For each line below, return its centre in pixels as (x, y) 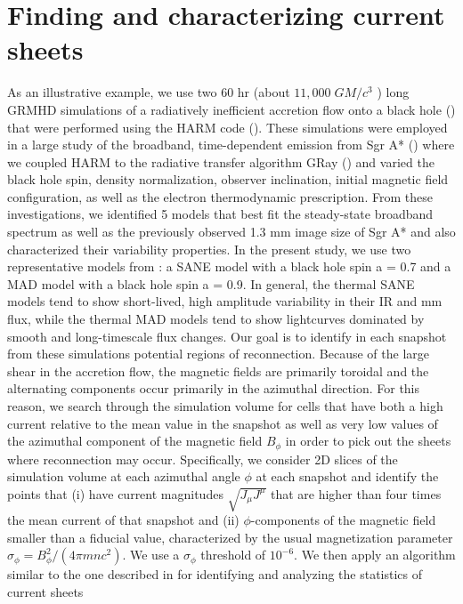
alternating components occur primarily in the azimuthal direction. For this (214, 388)
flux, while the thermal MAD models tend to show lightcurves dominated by (216, 319)
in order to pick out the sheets (368, 441)
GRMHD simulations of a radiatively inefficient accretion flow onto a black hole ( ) (231, 109)
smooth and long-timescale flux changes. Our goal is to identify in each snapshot (227, 336)
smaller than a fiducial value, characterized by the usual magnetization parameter (230, 537)
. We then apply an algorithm (375, 555)
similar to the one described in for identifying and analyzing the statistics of (215, 574)
